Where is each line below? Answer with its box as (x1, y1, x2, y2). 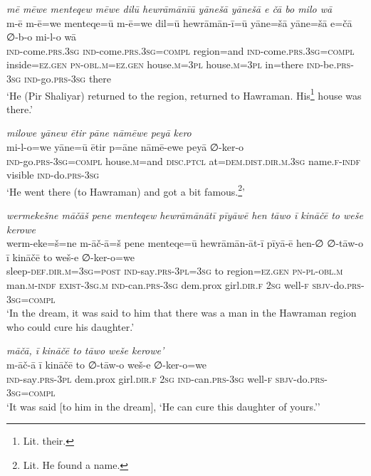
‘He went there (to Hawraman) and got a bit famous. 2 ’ (6, 181, 245, 199)
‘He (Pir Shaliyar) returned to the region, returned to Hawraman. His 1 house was (6, 85, 362, 102)
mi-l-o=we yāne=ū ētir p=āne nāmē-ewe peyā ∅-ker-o (6, 139, 244, 154)
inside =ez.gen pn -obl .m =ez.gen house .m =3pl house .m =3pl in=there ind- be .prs (6, 57, 351, 72)
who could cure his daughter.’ (6, 319, 135, 334)
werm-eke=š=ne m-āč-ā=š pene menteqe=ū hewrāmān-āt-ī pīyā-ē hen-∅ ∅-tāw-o (6, 236, 363, 250)
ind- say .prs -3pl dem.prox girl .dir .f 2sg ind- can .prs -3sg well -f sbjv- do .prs (6, 371, 325, 386)
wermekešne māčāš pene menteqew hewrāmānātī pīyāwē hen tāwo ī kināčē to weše (6, 208, 363, 223)
